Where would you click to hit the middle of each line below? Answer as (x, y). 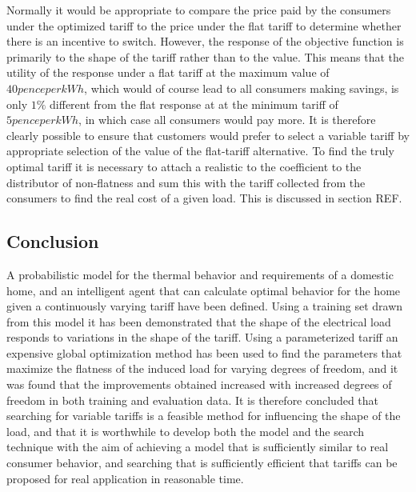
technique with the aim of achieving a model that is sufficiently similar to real (198, 447)
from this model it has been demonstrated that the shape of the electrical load (199, 321)
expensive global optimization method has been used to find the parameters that (204, 352)
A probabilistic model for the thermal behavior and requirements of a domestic (200, 274)
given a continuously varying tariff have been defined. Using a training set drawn (205, 306)
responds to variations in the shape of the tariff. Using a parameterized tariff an (202, 337)
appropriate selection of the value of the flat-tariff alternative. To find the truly (200, 151)
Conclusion (53, 241)
